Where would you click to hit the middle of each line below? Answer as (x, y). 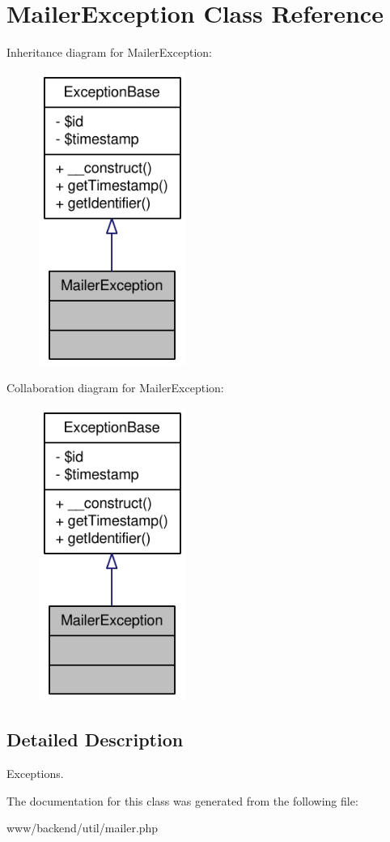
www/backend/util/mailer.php (83, 828)
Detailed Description (95, 739)
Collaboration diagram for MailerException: (115, 388)
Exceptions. (35, 774)
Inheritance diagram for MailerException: (109, 52)
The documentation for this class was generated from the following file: (182, 800)
